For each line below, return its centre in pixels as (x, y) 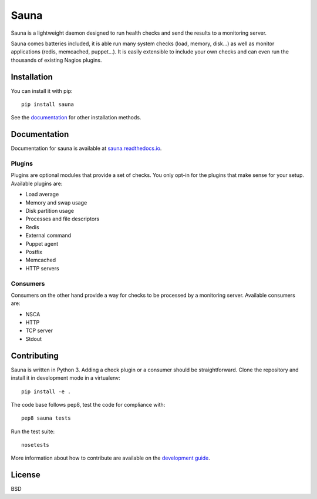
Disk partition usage (50, 211)
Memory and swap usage (56, 202)
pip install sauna (48, 105)
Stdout (34, 339)
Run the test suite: (33, 431)
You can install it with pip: (42, 91)
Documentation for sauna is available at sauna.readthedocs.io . (86, 148)
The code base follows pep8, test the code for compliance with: (88, 404)
